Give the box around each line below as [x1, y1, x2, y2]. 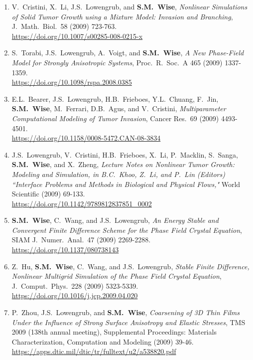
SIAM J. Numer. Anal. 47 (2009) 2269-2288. [11, 234, 151, 245]
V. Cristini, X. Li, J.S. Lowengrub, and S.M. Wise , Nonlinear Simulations [11, 1, 248, 11]
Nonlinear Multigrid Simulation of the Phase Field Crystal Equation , [11, 271, 222, 281]
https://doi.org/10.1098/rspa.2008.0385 [11, 77, 132, 87]
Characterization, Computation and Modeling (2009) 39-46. [11, 336, 194, 347]
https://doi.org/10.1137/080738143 [11, 244, 119, 255]
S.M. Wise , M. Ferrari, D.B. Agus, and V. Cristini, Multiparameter [11, 103, 226, 114]
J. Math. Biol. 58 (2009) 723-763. [11, 21, 117, 31]
